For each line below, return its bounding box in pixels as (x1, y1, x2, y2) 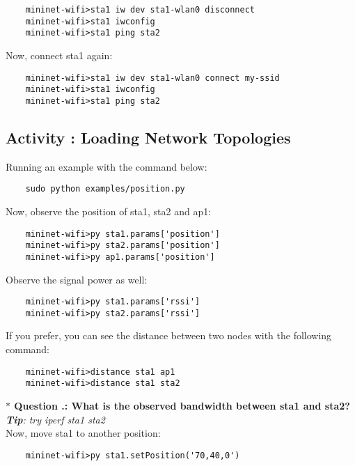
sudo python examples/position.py (25, 184, 185, 194)
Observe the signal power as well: (6, 272, 148, 286)
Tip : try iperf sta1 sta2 (6, 412, 105, 426)
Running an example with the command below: (6, 159, 207, 173)
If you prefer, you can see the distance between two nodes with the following (6, 328, 332, 343)
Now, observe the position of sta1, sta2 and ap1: (6, 203, 212, 218)
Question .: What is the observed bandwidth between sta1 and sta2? (14, 398, 350, 412)
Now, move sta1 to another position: (6, 426, 161, 440)
